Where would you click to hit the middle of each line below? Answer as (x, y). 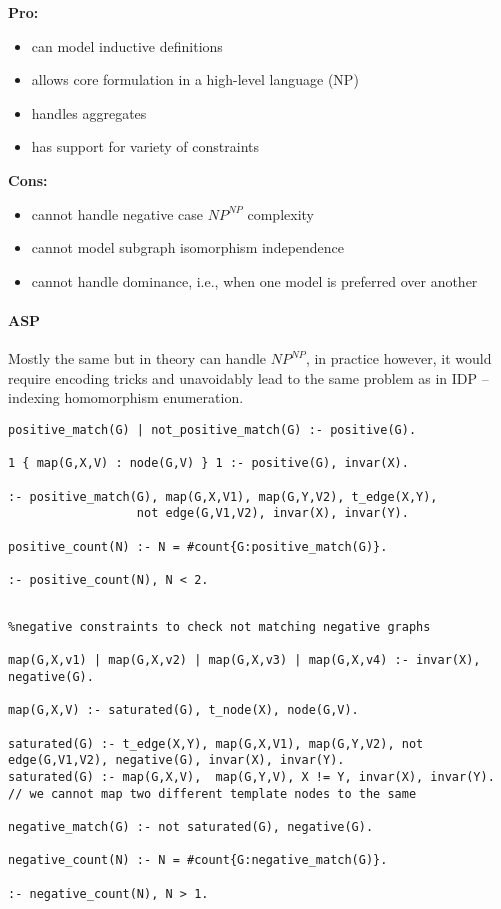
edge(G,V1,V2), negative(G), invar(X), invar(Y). (176, 760)
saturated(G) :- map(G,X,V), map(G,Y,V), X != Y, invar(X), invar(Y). (251, 777)
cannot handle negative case (117, 213)
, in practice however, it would (398, 358)
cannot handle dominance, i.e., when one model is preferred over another (254, 280)
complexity (280, 213)
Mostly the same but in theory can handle (137, 358)
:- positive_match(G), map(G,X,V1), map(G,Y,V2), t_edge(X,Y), (223, 496)
